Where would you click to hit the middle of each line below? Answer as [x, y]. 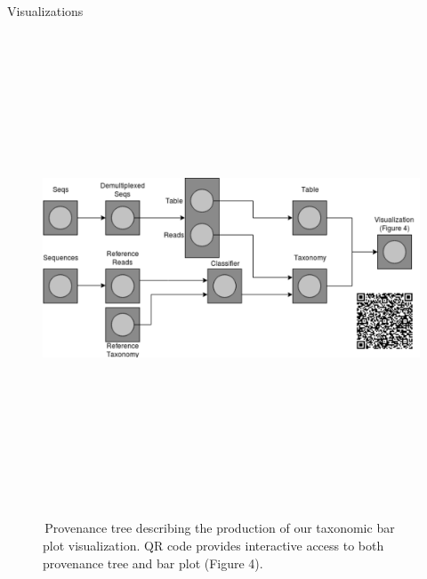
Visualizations [45, 11]
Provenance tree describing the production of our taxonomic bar [220, 528]
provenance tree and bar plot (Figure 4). [153, 563]
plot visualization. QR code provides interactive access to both [213, 545]
